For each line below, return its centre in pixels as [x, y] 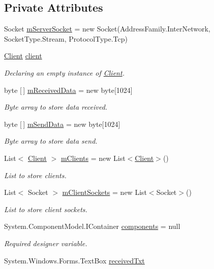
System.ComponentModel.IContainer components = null [92, 226]
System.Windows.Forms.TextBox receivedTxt [74, 260]
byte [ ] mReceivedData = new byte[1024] [68, 90]
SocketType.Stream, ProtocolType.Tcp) [66, 38]
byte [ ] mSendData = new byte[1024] [62, 124]
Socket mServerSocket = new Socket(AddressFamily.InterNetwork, [107, 29]
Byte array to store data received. [56, 107]
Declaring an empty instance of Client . [64, 72]
